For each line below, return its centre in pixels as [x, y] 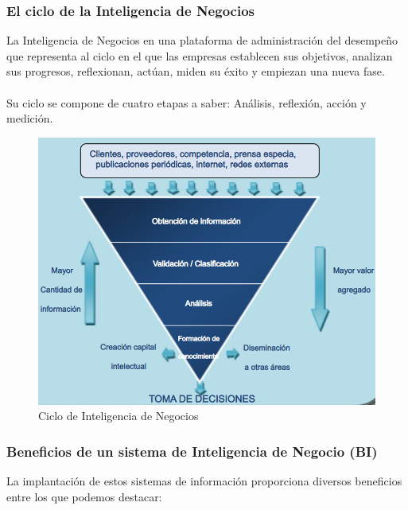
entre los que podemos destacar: [84, 496]
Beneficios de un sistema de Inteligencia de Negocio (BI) [192, 451]
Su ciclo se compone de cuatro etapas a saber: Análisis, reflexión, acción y [187, 102]
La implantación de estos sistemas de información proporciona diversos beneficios [204, 481]
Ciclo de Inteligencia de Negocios [119, 416]
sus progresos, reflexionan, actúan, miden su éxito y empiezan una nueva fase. [196, 71]
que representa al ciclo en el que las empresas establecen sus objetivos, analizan [200, 55]
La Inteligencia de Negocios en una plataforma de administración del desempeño [202, 40]
